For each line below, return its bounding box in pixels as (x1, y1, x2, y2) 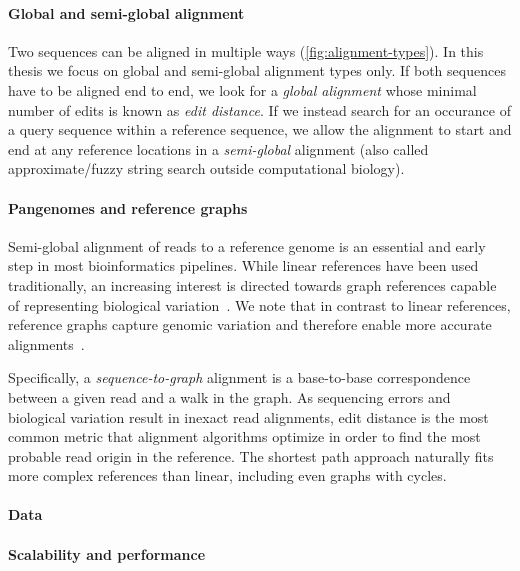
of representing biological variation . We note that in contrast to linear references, (8, 294, 511, 315)
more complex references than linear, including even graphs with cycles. (8, 465, 447, 486)
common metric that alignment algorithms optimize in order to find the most (8, 426, 481, 447)
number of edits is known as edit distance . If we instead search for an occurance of (8, 99, 511, 120)
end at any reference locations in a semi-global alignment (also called (8, 138, 429, 159)
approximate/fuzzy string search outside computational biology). (8, 158, 405, 179)
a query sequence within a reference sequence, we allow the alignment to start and (8, 119, 512, 140)
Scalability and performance (8, 543, 206, 564)
